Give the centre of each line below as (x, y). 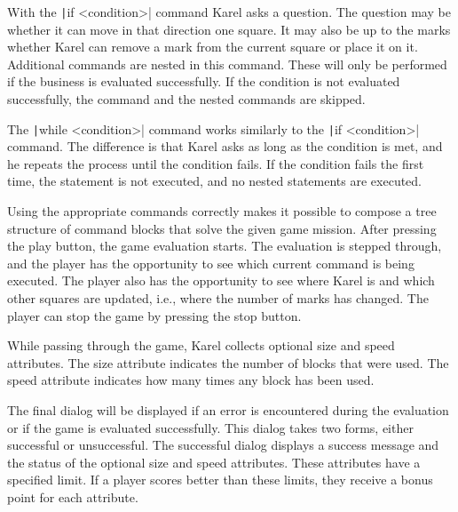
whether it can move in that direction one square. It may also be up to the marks (229, 29)
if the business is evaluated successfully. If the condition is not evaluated (204, 81)
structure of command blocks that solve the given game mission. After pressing (222, 228)
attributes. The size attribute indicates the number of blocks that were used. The (228, 362)
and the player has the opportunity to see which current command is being (211, 263)
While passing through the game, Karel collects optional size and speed (201, 345)
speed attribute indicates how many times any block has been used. (191, 380)
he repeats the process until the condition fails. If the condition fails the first (216, 163)
